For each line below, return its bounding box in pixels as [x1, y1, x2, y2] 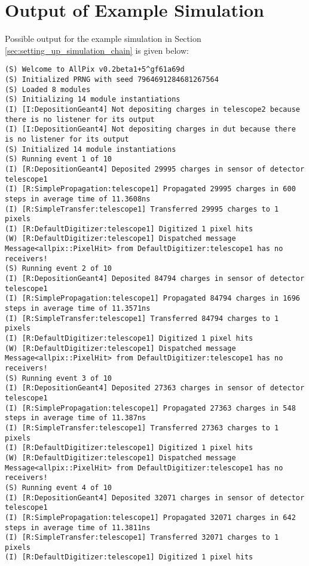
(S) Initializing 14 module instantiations [5, 95, 180, 104]
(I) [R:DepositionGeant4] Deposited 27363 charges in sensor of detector [5, 384, 305, 393]
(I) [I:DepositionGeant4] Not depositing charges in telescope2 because [5, 105, 300, 114]
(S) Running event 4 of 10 [5, 483, 112, 492]
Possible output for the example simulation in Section [5, 32, 201, 45]
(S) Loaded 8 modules [5, 85, 91, 94]
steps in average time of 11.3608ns [5, 194, 151, 203]
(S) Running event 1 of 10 [5, 155, 112, 164]
